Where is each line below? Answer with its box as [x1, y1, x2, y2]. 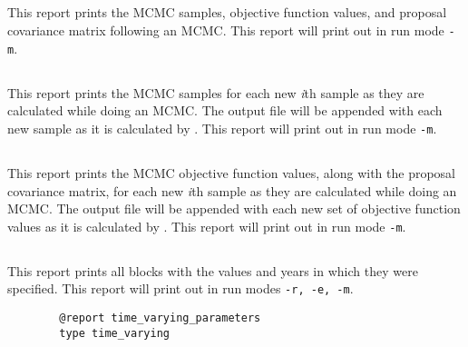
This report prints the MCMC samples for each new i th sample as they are [7, 83, 424, 102]
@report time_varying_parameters [59, 312, 261, 324]
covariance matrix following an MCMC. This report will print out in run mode [7, 20, 444, 39]
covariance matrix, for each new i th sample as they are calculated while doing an [7, 181, 457, 200]
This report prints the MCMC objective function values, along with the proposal [7, 163, 456, 182]
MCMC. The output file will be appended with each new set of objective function [7, 199, 461, 218]
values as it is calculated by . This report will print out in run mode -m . [7, 216, 406, 235]
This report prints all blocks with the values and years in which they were [7, 261, 418, 280]
